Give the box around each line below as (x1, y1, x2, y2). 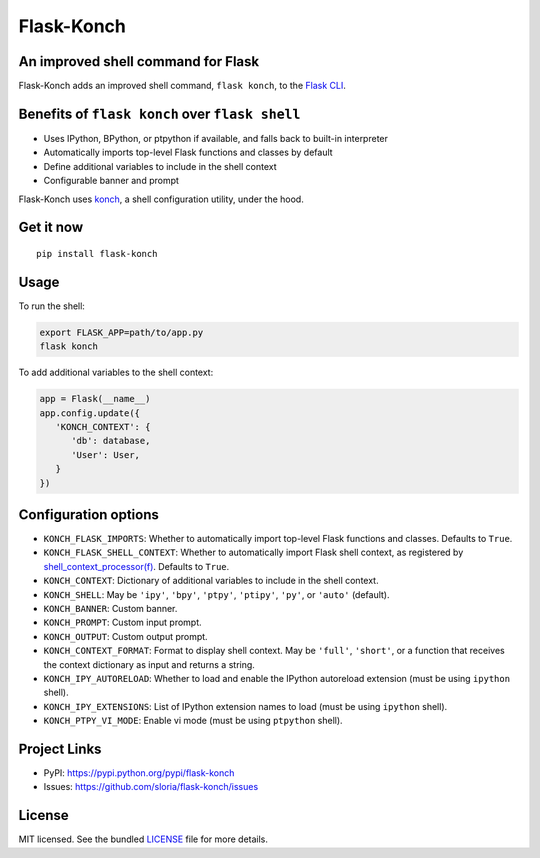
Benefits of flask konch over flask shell (18, 105, 301, 122)
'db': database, (71, 435, 151, 447)
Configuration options (18, 506, 160, 523)
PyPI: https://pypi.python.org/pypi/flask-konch (43, 767, 235, 779)
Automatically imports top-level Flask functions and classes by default (43, 146, 334, 159)
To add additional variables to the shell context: (18, 366, 214, 379)
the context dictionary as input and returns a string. (43, 658, 255, 670)
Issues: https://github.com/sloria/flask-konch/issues (43, 781, 259, 793)
